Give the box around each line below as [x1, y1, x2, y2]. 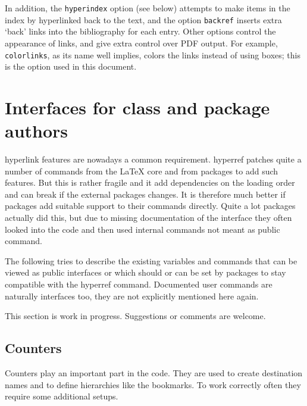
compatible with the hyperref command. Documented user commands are [5, 278, 272, 290]
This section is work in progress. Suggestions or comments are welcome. [5, 310, 266, 322]
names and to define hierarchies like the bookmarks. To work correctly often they [5, 378, 301, 391]
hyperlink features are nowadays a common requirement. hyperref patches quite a [5, 153, 302, 165]
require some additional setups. [5, 390, 118, 402]
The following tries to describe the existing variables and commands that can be [5, 254, 297, 267]
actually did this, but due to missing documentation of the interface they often [5, 211, 292, 224]
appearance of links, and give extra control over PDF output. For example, [5, 36, 278, 49]
